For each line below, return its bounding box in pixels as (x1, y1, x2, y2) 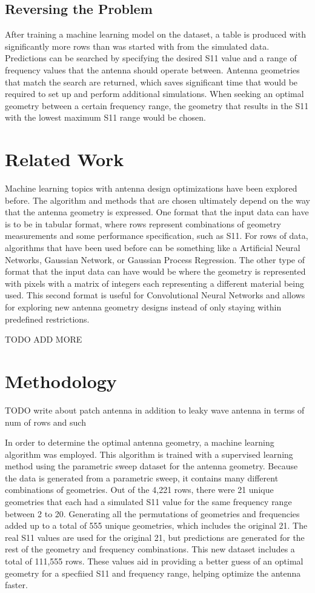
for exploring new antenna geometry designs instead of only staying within (5, 301, 282, 313)
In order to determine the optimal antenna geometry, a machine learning (5, 436, 274, 449)
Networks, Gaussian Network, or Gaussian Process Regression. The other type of (5, 253, 305, 266)
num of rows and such (5, 415, 86, 428)
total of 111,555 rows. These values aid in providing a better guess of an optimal (5, 555, 303, 568)
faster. (5, 578, 28, 591)
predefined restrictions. (5, 312, 90, 325)
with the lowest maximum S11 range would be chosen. (5, 111, 206, 124)
